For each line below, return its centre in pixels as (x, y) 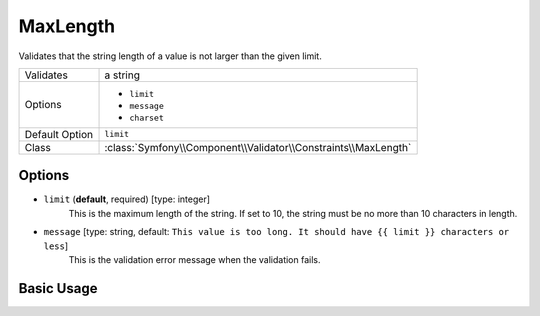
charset (147, 117)
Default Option (59, 134)
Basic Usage (58, 288)
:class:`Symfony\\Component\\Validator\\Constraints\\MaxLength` (258, 147)
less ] (56, 246)
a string (122, 75)
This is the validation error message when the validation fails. (194, 260)
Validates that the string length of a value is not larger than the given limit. (170, 56)
